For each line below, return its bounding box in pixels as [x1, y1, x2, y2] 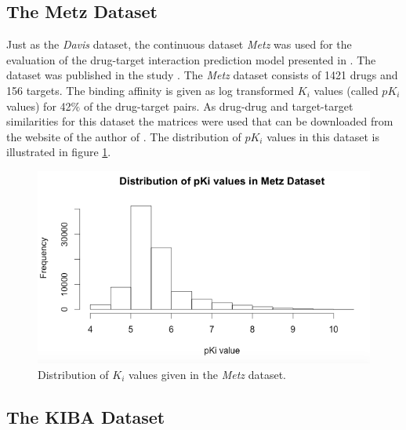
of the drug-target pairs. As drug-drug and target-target [83, 97, 353, 114]
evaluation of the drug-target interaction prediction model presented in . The [6, 51, 376, 67]
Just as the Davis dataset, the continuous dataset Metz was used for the [6, 36, 352, 53]
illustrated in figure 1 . [6, 144, 111, 160]
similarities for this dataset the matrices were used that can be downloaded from [6, 113, 393, 129]
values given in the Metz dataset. [128, 366, 286, 382]
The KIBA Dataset [6, 404, 165, 428]
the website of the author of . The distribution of [6, 128, 241, 144]
